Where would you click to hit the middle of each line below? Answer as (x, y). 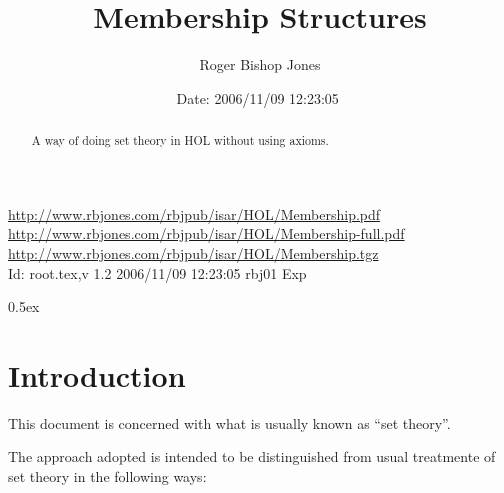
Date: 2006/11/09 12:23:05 (257, 97)
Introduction (97, 374)
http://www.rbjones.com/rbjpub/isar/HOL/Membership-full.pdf (206, 233)
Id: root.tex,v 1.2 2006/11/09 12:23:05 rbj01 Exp (157, 272)
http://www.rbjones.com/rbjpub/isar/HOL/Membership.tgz (193, 252)
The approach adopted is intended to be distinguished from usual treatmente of (252, 456)
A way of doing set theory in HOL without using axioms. (180, 140)
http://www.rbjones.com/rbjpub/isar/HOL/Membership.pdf (194, 213)
